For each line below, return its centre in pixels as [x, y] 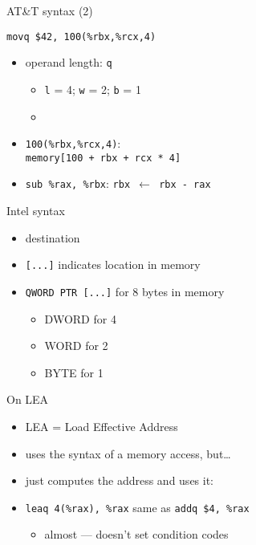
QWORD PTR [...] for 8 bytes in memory [125, 291]
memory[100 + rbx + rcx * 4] [103, 158]
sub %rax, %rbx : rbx [78, 183]
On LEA [28, 399]
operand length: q [69, 62]
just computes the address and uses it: [120, 480]
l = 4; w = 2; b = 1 [93, 89]
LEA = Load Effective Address [102, 426]
